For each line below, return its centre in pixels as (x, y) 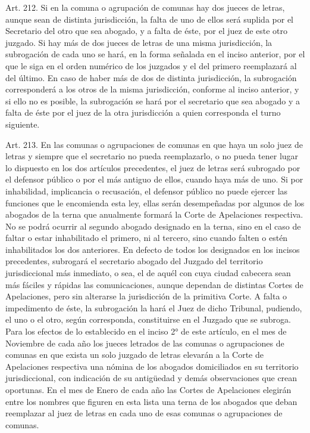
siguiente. (23, 124)
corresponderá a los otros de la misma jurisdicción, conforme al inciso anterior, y (152, 89)
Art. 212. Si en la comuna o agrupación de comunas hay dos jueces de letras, (145, 7)
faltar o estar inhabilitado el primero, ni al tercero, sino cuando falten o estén (147, 238)
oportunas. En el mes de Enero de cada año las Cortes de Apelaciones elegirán (148, 389)
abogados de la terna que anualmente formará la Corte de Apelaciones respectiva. (154, 214)
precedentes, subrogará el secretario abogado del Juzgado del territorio (134, 261)
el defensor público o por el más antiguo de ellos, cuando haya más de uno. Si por (154, 179)
